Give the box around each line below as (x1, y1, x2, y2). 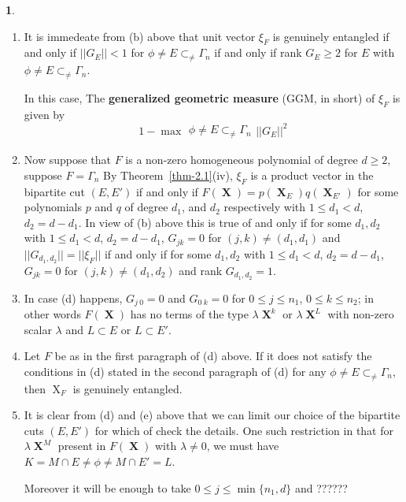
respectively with (223, 199, 306, 215)
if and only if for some (104, 245, 212, 262)
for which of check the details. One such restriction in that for (94, 422, 393, 438)
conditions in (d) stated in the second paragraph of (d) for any (24, 363, 327, 379)
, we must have (206, 437, 279, 454)
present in (57, 437, 106, 454)
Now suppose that (24, 151, 112, 168)
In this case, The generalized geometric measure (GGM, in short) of (24, 89, 375, 106)
